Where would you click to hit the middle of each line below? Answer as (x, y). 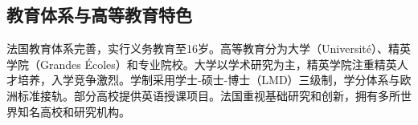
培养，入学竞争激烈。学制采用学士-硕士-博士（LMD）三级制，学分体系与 (209, 80)
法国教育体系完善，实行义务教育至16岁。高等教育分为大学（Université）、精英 (209, 48)
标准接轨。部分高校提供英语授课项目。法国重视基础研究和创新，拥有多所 (209, 95)
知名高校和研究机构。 (74, 111)
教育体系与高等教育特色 (99, 15)
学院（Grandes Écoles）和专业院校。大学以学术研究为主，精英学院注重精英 (202, 64)
